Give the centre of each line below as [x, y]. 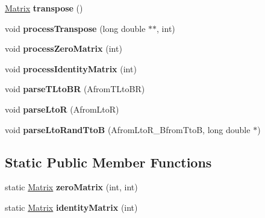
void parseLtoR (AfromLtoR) [62, 109]
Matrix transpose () [44, 8]
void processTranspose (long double [75, 28]
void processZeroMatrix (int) [64, 48]
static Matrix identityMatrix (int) [71, 207]
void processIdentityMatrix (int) [71, 68]
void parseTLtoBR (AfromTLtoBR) [75, 89]
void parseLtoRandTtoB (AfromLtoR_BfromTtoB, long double [128, 129]
